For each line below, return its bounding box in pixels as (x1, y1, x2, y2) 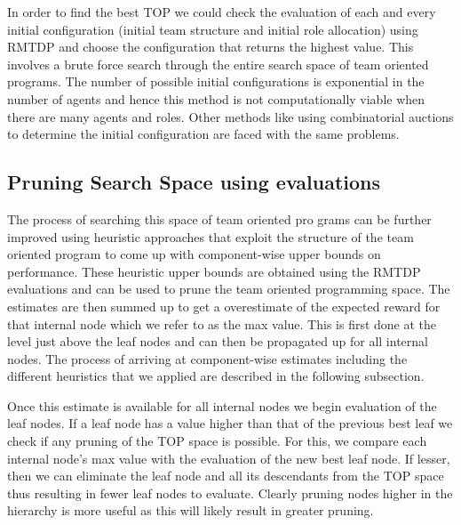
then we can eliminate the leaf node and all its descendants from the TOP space (7, 466, 444, 485)
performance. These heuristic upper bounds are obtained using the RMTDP (7, 262, 421, 280)
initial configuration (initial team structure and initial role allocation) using (7, 20, 418, 38)
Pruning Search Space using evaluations (7, 168, 381, 196)
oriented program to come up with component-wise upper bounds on (7, 245, 381, 263)
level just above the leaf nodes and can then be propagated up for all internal (7, 332, 428, 351)
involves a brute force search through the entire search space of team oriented (7, 54, 429, 73)
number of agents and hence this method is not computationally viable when (7, 89, 425, 108)
